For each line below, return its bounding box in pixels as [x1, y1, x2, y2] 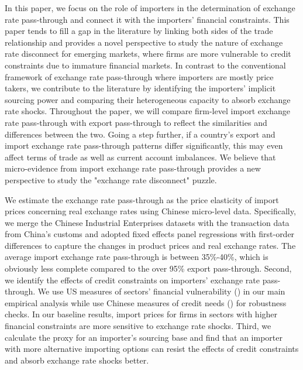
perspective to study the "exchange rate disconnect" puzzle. [5, 173, 217, 186]
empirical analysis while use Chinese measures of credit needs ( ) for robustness [5, 296, 287, 309]
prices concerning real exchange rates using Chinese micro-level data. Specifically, [5, 205, 296, 217]
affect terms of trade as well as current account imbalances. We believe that [5, 150, 276, 163]
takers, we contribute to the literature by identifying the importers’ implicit [5, 82, 276, 94]
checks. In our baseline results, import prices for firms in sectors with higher [5, 308, 278, 320]
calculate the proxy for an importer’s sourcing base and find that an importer [5, 331, 283, 343]
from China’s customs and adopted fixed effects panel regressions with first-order [5, 228, 295, 240]
